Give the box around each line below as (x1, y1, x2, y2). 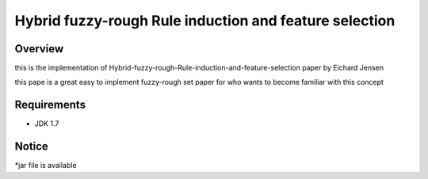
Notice (14, 139, 49, 154)
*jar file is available (14, 161, 77, 170)
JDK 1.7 (34, 119, 59, 128)
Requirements (14, 98, 86, 112)
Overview (14, 42, 64, 55)
